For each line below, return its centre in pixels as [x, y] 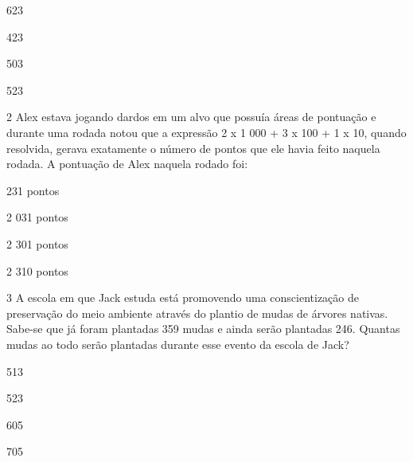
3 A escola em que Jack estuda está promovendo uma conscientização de [183, 298]
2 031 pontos [37, 217]
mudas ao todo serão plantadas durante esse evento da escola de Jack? [178, 344]
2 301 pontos [37, 243]
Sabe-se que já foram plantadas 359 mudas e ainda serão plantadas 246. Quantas [203, 329]
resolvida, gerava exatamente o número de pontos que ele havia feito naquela [193, 148]
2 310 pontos [37, 270]
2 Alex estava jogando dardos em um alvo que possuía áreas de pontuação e [191, 117]
